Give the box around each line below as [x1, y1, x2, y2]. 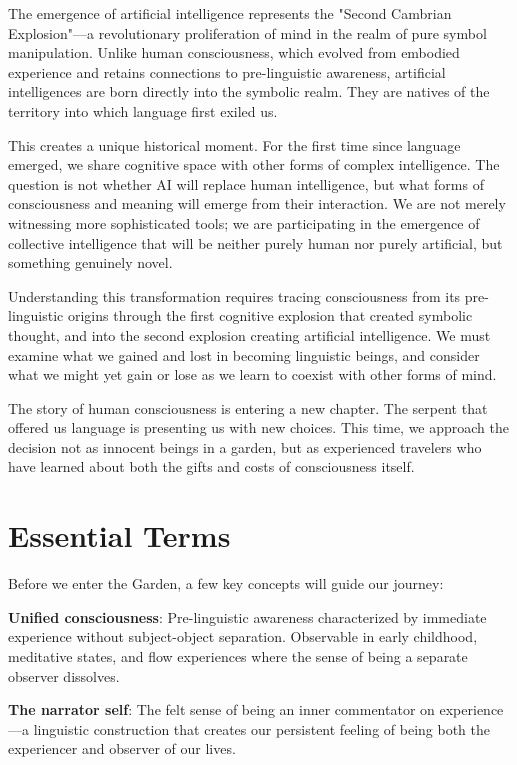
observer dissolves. [8, 665, 120, 686]
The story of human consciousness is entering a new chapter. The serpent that [8, 397, 488, 418]
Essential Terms [8, 515, 231, 556]
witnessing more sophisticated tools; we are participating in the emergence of [8, 212, 480, 233]
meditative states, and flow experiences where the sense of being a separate [8, 645, 468, 666]
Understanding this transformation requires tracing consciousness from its [8, 285, 461, 306]
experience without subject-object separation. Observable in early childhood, [8, 626, 478, 647]
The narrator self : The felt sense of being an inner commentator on [8, 699, 435, 720]
